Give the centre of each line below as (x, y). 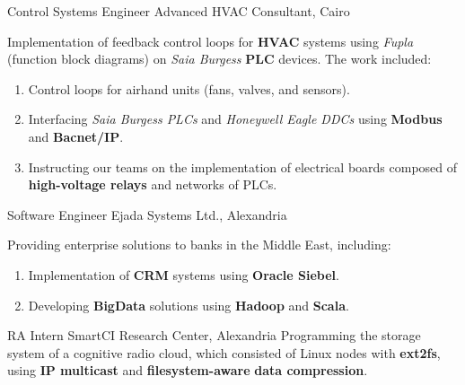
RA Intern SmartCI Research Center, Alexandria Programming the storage (214, 335)
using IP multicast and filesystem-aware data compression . (188, 370)
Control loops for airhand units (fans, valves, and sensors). (189, 88)
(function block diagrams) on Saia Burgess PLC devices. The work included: (219, 59)
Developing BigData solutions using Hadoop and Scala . (189, 305)
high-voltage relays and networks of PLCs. (153, 184)
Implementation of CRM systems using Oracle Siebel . (184, 274)
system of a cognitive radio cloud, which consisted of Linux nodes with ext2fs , (224, 352)
